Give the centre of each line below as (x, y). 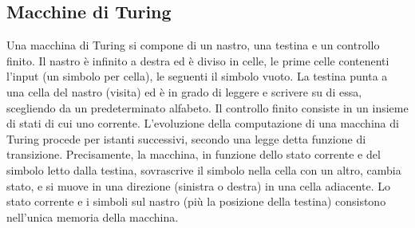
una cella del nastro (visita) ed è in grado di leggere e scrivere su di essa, (184, 91)
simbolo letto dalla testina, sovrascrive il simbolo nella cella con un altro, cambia (204, 169)
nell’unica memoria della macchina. (93, 216)
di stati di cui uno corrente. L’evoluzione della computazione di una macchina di (203, 123)
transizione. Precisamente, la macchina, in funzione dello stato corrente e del (194, 154)
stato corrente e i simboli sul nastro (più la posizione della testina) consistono (196, 201)
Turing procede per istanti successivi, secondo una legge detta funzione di (186, 138)
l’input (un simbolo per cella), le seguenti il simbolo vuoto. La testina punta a (197, 76)
